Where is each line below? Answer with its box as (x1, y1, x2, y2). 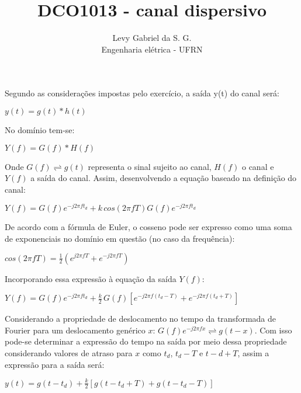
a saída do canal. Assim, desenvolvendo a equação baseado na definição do (30, 172, 297, 184)
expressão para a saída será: (5, 358, 105, 370)
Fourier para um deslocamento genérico (5, 324, 146, 336)
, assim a (237, 346, 269, 359)
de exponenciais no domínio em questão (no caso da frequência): (5, 232, 235, 244)
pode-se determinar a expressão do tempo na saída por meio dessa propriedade (5, 335, 287, 347)
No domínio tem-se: (5, 123, 75, 135)
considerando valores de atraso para (5, 346, 133, 359)
